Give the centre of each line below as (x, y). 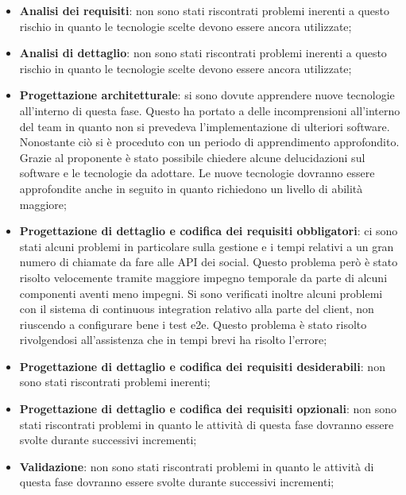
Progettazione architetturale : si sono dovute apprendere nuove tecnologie (207, 95)
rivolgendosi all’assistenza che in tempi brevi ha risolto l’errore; (173, 340)
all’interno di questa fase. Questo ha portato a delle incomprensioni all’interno (210, 110)
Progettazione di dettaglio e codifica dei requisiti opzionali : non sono (208, 409)
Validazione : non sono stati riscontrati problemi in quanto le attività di (197, 466)
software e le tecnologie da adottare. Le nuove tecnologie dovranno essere (197, 173)
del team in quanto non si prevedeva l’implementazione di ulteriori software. (205, 126)
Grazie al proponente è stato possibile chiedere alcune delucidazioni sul (192, 157)
